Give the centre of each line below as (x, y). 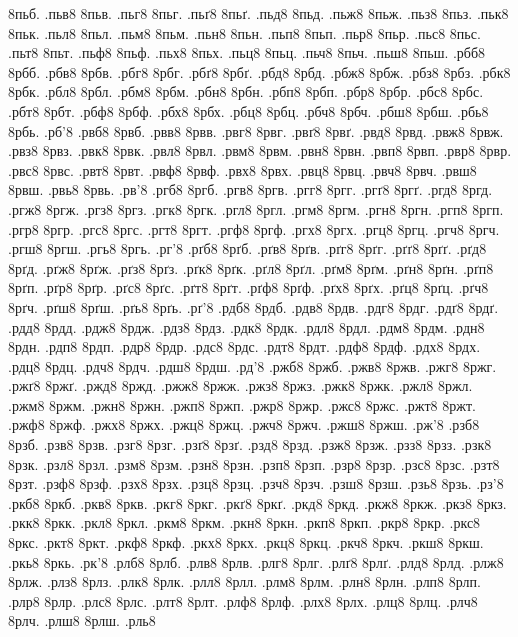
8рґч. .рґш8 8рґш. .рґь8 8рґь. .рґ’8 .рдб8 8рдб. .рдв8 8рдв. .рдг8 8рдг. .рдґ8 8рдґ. (253, 306)
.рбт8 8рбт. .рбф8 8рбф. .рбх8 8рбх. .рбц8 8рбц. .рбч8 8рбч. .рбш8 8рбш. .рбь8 (248, 110)
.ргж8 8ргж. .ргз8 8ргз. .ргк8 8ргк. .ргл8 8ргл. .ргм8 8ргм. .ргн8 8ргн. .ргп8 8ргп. (256, 208)
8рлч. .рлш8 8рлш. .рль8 (82, 620)
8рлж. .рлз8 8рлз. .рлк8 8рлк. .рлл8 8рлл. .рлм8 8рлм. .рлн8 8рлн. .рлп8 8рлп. (244, 581)
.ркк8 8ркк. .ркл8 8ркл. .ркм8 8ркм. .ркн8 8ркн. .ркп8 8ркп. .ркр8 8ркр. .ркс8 (244, 522)
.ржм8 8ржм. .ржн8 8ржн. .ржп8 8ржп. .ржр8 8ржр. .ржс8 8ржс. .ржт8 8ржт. (242, 404)
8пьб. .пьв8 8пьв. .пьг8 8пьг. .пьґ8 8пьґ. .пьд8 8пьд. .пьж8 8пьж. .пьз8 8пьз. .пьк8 (258, 13)
